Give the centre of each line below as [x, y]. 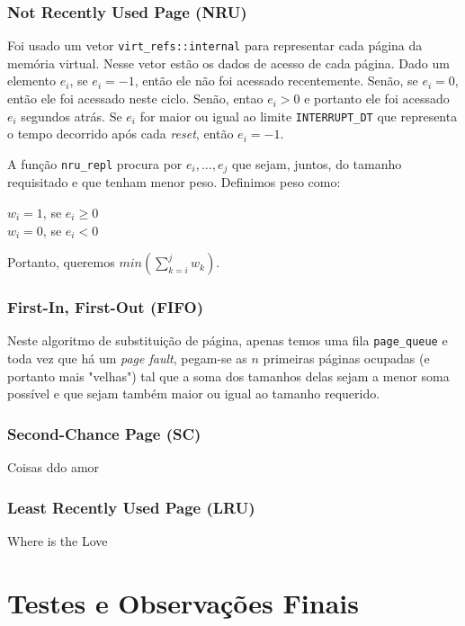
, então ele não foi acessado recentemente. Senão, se [276, 80]
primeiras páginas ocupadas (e [346, 358]
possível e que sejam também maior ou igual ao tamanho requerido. [194, 393]
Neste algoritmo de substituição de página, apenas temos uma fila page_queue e [228, 340]
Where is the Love [58, 540]
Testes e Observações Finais [183, 602]
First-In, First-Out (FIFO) [105, 307]
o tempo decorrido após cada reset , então [121, 134]
